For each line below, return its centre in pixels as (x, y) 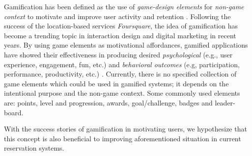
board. (14, 112)
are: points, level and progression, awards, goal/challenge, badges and (108, 102)
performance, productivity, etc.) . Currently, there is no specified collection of (120, 74)
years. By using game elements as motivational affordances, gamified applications (126, 45)
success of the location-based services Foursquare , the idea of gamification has (121, 26)
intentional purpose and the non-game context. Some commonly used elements (122, 93)
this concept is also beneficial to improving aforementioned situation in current (123, 138)
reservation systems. (34, 148)
